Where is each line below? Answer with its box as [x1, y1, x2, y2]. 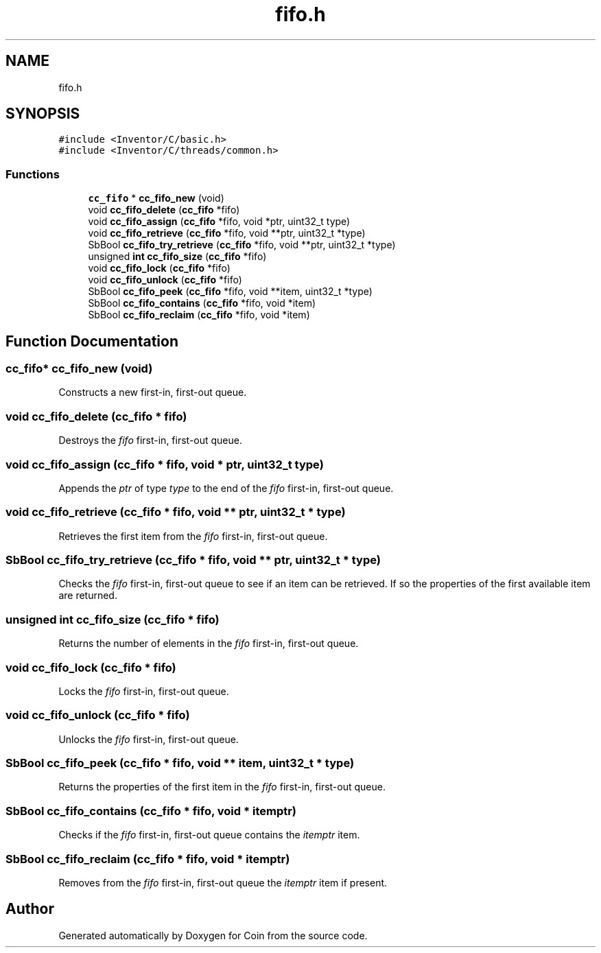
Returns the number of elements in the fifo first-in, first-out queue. [58, 637, 359, 650]
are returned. [58, 589, 117, 602]
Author [5, 900, 54, 918]
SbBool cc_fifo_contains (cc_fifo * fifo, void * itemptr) [5, 803, 297, 818]
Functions [5, 167, 60, 181]
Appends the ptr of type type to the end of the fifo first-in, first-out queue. [58, 482, 394, 494]
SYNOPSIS [5, 105, 80, 123]
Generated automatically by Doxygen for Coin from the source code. [58, 929, 368, 941]
